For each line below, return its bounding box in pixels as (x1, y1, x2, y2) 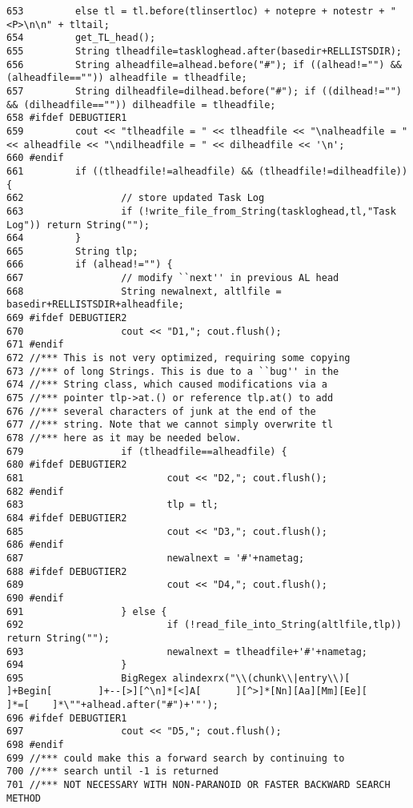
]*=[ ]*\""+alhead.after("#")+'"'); (6, 699, 219, 711)
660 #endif (6, 152, 64, 164)
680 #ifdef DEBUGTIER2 (6, 459, 127, 471)
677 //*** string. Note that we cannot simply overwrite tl (6, 419, 334, 431)
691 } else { (6, 605, 167, 617)
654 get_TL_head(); (6, 32, 156, 44)
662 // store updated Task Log (6, 192, 265, 204)
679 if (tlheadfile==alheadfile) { (6, 445, 287, 457)
